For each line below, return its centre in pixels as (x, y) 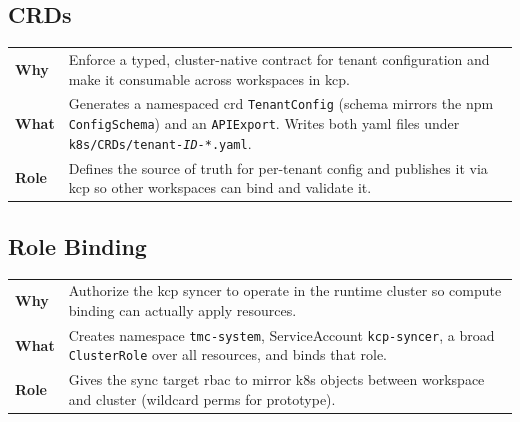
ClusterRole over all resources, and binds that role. (227, 354)
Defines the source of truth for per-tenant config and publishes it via (278, 167)
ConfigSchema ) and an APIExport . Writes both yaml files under (264, 123)
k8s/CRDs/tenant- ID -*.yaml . (160, 142)
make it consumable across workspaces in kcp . (209, 78)
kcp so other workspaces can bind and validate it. (220, 187)
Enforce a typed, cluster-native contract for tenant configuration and (279, 58)
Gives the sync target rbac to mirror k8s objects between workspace (276, 379)
